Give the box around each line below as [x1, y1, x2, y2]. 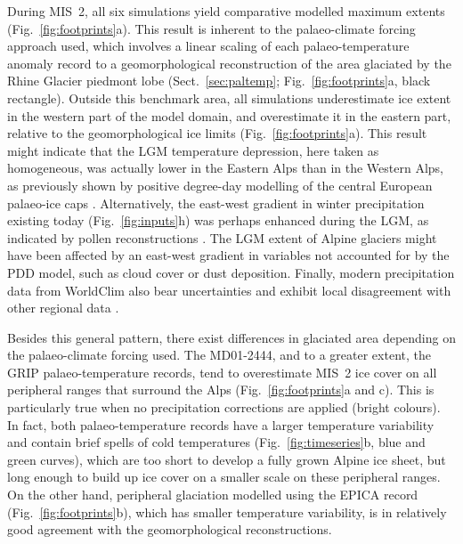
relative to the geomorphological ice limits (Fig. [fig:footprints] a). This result [7, 124, 427, 142]
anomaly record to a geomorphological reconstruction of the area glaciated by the [7, 53, 451, 72]
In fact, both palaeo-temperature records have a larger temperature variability [7, 415, 435, 434]
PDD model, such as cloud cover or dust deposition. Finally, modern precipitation [7, 263, 455, 281]
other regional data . [7, 298, 119, 317]
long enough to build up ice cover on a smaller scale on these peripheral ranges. [7, 467, 441, 486]
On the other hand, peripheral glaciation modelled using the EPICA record [7, 485, 418, 504]
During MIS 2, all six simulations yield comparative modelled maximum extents [7, 2, 445, 20]
